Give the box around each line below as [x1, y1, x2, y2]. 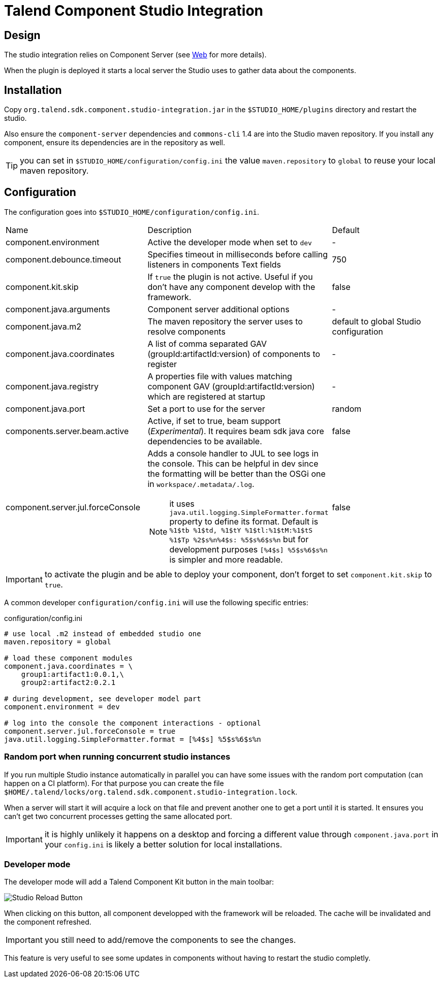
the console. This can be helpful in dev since [147, 458, 319, 469]
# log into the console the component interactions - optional [4, 718, 261, 727]
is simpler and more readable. [169, 554, 283, 565]
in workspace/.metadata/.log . [147, 478, 255, 489]
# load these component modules [4, 653, 133, 662]
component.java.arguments [6, 304, 110, 314]
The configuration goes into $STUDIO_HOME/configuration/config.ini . [4, 207, 260, 216]
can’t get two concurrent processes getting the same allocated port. [4, 811, 232, 821]
